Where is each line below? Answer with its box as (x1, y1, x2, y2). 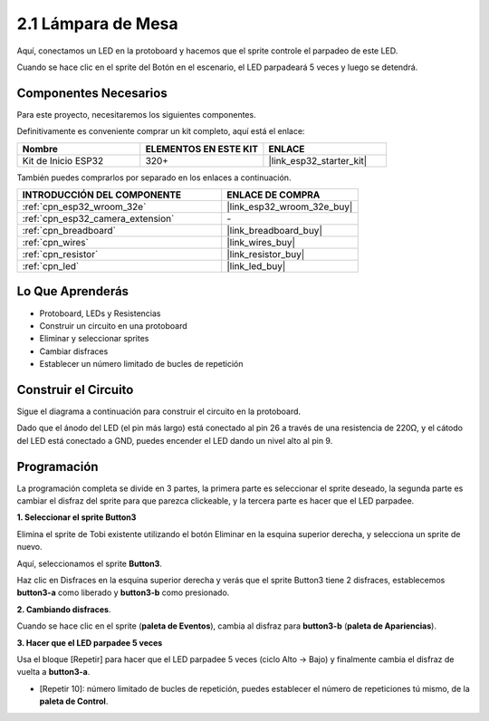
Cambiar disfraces (39, 345, 109, 357)
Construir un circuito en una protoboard (39, 320, 187, 331)
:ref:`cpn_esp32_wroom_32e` (22, 200, 147, 213)
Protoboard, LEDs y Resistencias (39, 308, 161, 319)
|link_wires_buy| (226, 236, 296, 249)
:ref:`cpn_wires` (22, 236, 90, 249)
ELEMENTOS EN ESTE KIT (145, 142, 258, 155)
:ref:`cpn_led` (22, 260, 80, 273)
